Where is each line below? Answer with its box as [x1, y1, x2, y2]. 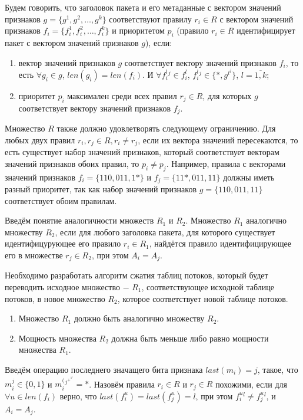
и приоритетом [112, 24, 165, 37]
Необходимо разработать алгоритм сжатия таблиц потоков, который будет [5, 269, 268, 281]
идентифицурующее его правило [5, 237, 121, 250]
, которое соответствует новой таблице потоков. [117, 292, 288, 304]
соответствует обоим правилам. [5, 194, 117, 206]
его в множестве [5, 248, 63, 261]
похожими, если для [215, 378, 287, 390]
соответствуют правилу [109, 12, 192, 25]
